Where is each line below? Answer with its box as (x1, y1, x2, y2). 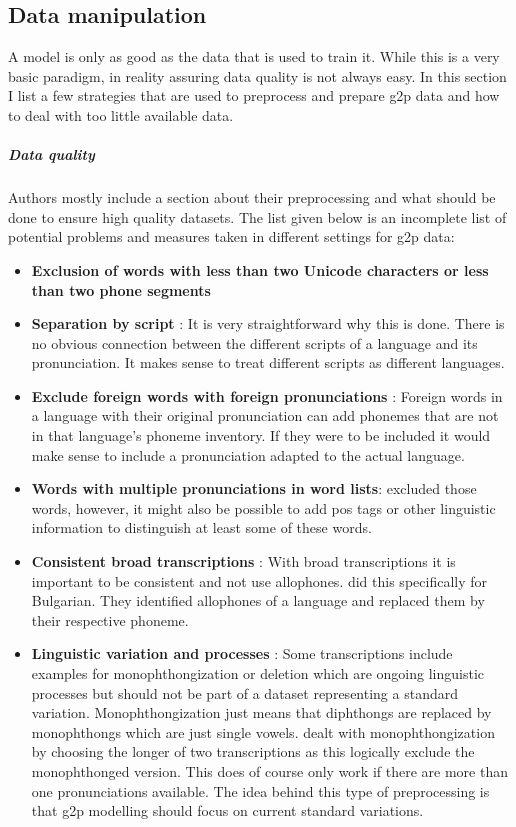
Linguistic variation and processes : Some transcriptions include (31, 643, 453, 664)
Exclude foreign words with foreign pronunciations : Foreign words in (31, 385, 503, 406)
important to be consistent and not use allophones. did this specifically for (31, 570, 487, 591)
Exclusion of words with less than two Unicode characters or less (31, 259, 489, 280)
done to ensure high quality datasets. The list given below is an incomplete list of (8, 206, 507, 227)
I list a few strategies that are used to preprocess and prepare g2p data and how (8, 85, 500, 106)
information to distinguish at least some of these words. (31, 517, 372, 538)
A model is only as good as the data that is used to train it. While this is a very (8, 46, 500, 67)
